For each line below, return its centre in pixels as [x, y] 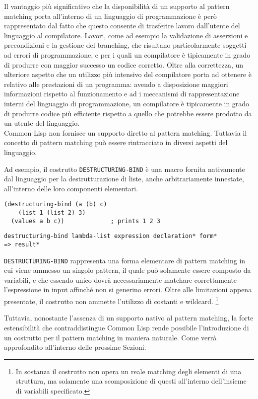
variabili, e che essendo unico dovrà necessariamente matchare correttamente [121, 279]
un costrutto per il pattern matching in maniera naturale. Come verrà [110, 337]
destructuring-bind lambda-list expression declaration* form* [111, 236]
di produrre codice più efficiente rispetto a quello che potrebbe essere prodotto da [128, 113]
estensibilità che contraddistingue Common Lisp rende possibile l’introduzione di [127, 327]
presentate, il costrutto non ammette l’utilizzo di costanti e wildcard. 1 [111, 300]
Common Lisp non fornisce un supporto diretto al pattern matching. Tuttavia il [126, 132]
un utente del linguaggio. [42, 123]
